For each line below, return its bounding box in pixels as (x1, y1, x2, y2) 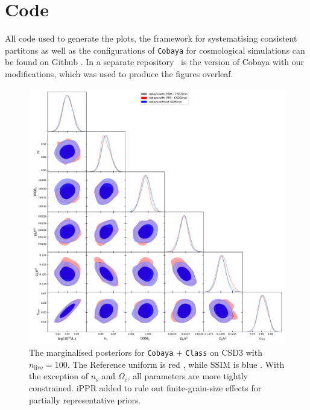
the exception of (29, 370, 88, 382)
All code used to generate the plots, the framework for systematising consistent (5, 32, 297, 45)
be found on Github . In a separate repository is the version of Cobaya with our (5, 55, 305, 68)
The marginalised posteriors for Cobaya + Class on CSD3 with (29, 346, 262, 359)
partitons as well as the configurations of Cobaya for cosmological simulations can (5, 43, 305, 56)
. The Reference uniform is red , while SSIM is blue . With (67, 358, 285, 370)
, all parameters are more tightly (127, 370, 248, 382)
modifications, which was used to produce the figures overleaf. (5, 67, 233, 80)
